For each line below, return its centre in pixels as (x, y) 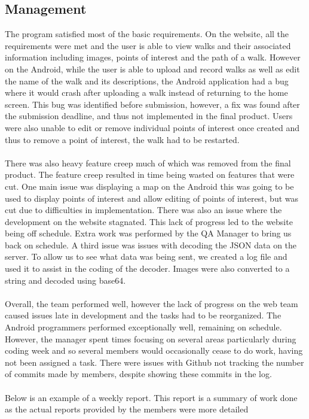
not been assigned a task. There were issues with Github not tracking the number (154, 362)
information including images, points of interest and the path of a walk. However (153, 57)
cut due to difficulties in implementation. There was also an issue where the (143, 210)
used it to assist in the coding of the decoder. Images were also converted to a (147, 268)
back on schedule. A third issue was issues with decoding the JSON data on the (151, 245)
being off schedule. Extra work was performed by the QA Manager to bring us (148, 233)
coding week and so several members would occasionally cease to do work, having (154, 350)
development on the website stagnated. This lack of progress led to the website (149, 221)
